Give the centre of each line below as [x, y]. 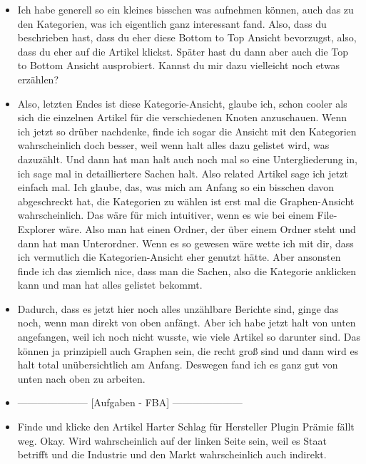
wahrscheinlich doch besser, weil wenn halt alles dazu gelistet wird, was [173, 145]
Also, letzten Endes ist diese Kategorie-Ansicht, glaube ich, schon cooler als [182, 103]
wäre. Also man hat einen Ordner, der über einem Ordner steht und [207, 228]
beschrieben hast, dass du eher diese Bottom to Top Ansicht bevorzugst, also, [187, 37]
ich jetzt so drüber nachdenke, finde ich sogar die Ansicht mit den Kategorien [187, 131]
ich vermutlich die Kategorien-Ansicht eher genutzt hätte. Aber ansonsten [179, 257]
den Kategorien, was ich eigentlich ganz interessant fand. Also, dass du [172, 23]
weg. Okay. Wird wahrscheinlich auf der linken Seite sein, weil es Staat [172, 440]
